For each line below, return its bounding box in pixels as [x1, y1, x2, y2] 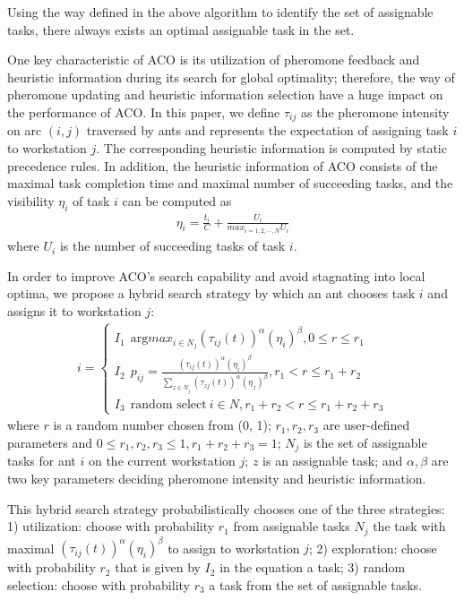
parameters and [7, 433, 93, 451]
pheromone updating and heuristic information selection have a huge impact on [7, 85, 443, 104]
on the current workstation [88, 451, 236, 470]
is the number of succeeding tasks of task [59, 236, 286, 255]
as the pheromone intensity [300, 102, 450, 121]
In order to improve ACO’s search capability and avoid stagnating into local [7, 266, 425, 285]
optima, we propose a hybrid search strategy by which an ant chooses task [7, 284, 416, 303]
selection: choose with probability [7, 575, 190, 594]
